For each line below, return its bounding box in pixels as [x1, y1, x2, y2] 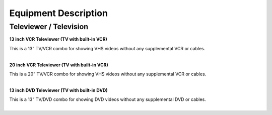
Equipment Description [9, 8, 108, 19]
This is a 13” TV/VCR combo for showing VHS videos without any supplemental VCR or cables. [9, 45, 206, 51]
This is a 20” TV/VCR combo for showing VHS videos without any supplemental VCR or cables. [9, 71, 207, 77]
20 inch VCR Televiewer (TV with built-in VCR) [9, 62, 108, 68]
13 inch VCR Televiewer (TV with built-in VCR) [9, 36, 108, 42]
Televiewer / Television [9, 22, 88, 31]
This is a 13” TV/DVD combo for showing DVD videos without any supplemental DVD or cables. [9, 96, 206, 102]
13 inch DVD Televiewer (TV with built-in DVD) [9, 87, 108, 93]
